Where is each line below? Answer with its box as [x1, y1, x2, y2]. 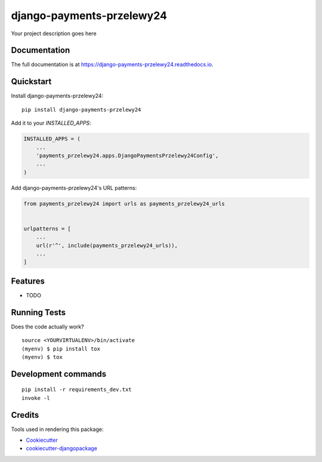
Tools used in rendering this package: [11, 426, 104, 433]
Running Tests [11, 307, 66, 318]
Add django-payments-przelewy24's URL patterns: [11, 184, 137, 191]
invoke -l [21, 395, 50, 401]
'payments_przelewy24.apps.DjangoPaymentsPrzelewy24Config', [36, 152, 219, 159]
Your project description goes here [11, 30, 97, 37]
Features [11, 276, 45, 286]
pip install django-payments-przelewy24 [21, 106, 141, 113]
